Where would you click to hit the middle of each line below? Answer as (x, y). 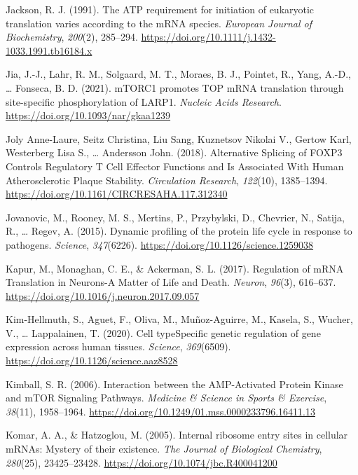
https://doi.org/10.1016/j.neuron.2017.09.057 (103, 295)
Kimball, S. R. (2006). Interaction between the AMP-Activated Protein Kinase (174, 384)
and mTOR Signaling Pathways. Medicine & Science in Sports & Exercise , (166, 398)
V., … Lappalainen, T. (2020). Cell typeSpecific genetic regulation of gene (163, 332)
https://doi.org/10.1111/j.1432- (208, 37)
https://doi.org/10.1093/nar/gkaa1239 (88, 115)
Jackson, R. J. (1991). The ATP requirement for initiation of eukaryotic (160, 9)
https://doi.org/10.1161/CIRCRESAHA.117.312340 (117, 194)
